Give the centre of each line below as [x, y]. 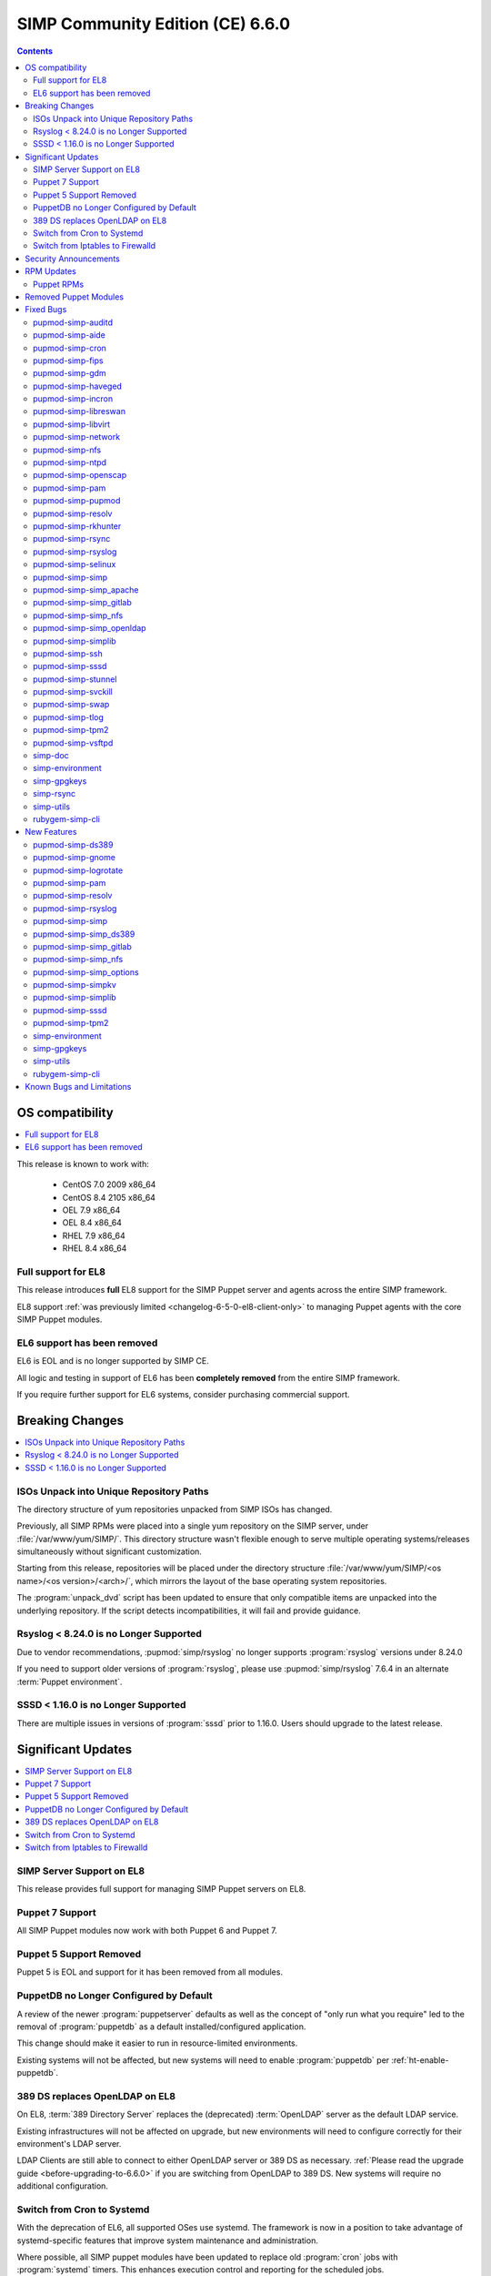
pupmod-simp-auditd [73, 322]
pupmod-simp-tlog [69, 717]
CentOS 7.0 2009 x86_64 [109, 1184]
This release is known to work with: [83, 1163]
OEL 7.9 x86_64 [91, 1210]
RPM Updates [50, 271]
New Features [51, 832]
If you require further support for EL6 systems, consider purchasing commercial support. [183, 1395]
